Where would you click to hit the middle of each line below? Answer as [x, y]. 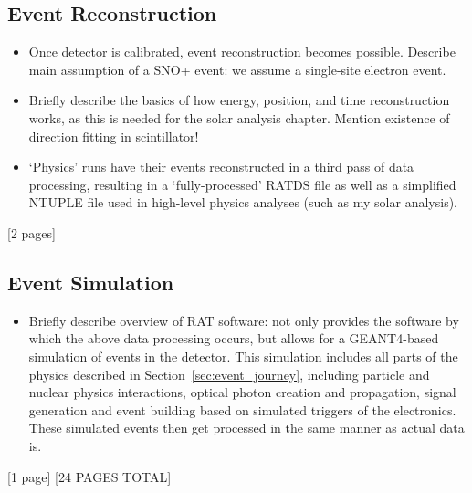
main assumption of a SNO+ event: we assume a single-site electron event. [237, 69]
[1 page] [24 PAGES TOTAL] [89, 476]
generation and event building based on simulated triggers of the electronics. [242, 409]
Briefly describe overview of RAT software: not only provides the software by [244, 320]
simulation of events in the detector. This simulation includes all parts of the [243, 356]
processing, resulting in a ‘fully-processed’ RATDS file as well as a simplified [242, 184]
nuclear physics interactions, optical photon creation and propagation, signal [242, 392]
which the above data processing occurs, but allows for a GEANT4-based [234, 338]
